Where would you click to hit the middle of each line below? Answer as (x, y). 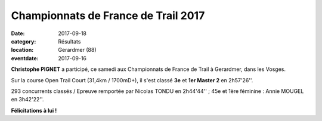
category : (24, 41)
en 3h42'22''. (27, 100)
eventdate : (25, 58)
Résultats (69, 41)
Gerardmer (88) (77, 50)
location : (22, 50)
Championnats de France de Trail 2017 (108, 15)
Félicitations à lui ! (34, 110)
